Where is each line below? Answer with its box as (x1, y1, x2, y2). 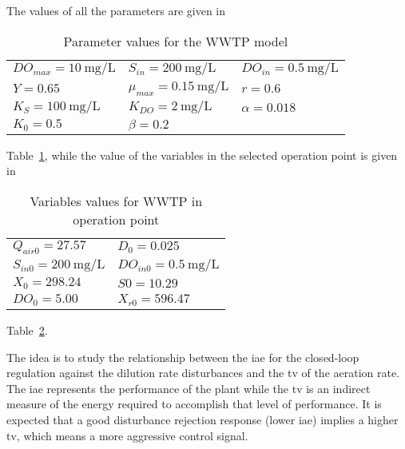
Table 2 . (6, 322, 48, 339)
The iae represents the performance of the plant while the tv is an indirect (6, 379, 371, 396)
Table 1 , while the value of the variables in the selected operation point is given (6, 146, 398, 163)
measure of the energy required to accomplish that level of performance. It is (6, 395, 382, 412)
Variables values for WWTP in (30, 191, 203, 210)
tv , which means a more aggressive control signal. (6, 427, 248, 443)
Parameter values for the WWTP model (63, 31, 288, 50)
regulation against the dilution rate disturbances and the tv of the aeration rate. (6, 364, 400, 381)
